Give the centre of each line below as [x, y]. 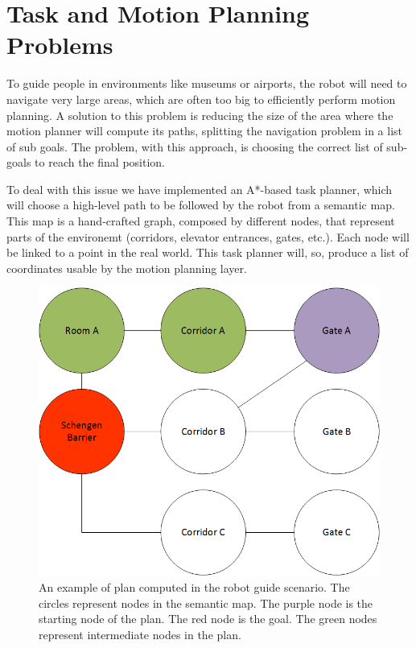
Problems [60, 45]
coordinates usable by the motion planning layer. [127, 268]
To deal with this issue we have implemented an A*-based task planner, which [200, 189]
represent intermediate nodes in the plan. [140, 634]
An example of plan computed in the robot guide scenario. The [194, 586]
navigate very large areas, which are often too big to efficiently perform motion [201, 99]
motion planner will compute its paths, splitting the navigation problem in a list [204, 131]
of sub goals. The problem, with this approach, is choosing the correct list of [195, 146]
